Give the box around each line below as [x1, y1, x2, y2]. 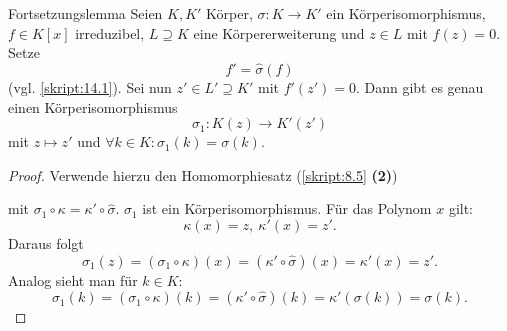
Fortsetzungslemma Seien [8, 3, 163, 23]
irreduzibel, [75, 22, 145, 43]
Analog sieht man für [8, 269, 138, 290]
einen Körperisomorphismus [8, 96, 178, 117]
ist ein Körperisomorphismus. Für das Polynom [142, 198, 432, 219]
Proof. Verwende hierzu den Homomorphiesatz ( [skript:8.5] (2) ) [8, 164, 398, 185]
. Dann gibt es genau [355, 77, 484, 97]
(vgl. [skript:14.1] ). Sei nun [8, 77, 172, 97]
